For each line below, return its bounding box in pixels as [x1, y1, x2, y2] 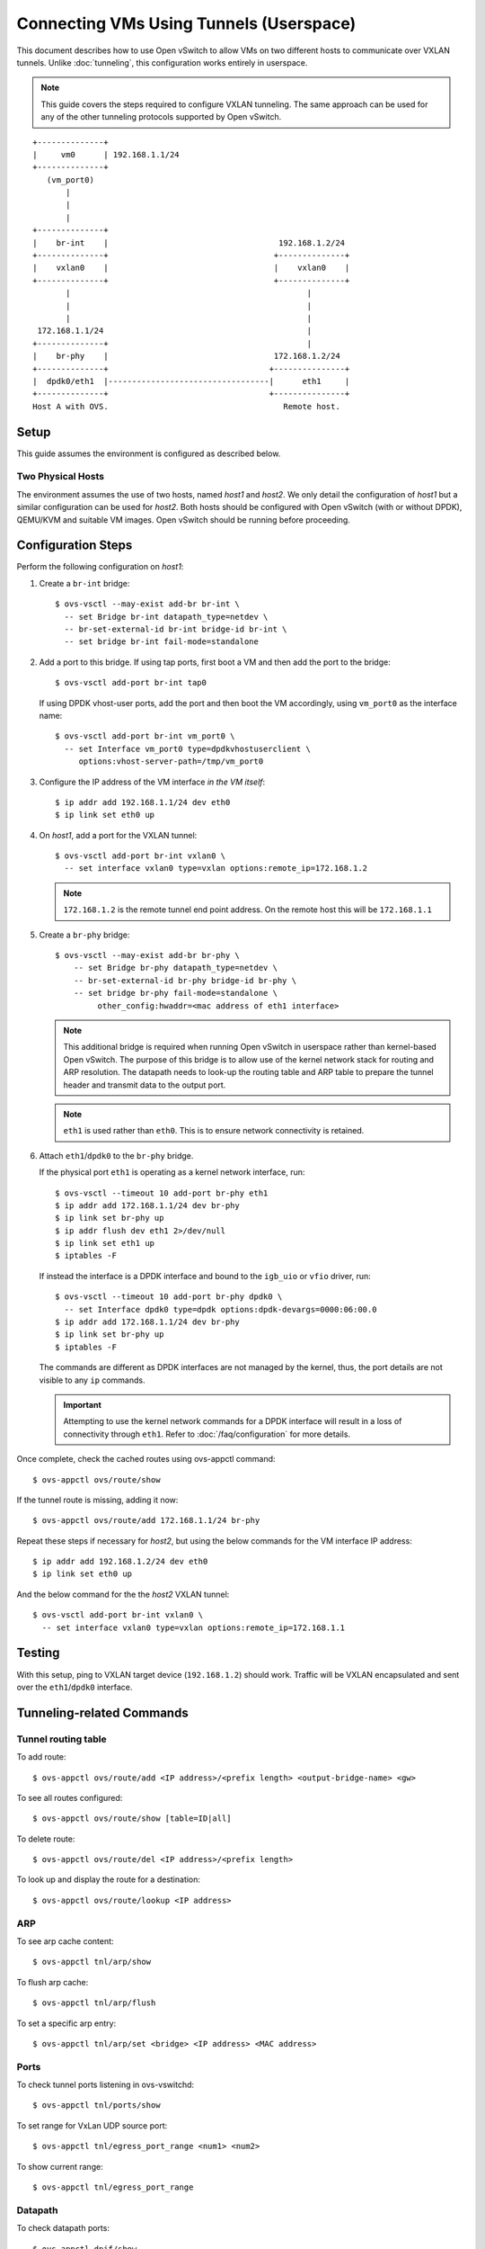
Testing [16, 1645, 60, 1661]
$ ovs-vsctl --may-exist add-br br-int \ [55, 599, 240, 609]
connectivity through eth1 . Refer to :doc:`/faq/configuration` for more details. [63, 1429, 350, 1439]
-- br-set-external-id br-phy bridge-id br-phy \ [73, 975, 296, 985]
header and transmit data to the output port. [63, 1080, 226, 1090]
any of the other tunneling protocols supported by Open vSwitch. [40, 112, 282, 122]
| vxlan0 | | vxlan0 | [32, 263, 350, 273]
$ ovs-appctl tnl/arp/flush [32, 1998, 156, 2008]
